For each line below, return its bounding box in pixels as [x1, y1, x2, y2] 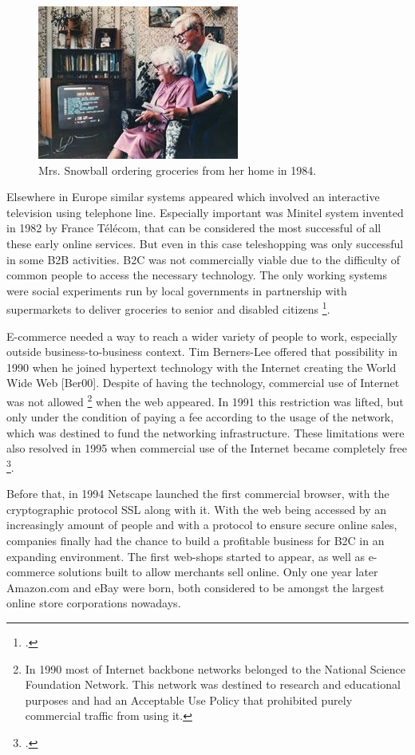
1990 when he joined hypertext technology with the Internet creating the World [6, 358, 397, 375]
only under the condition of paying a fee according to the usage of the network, [6, 409, 394, 425]
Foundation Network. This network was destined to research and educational [25, 676, 401, 693]
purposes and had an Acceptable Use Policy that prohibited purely [25, 691, 353, 708]
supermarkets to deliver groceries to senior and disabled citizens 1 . [6, 298, 330, 317]
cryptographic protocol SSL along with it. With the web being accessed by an [6, 500, 387, 517]
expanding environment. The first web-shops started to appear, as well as [6, 547, 365, 564]
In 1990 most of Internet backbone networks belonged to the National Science [25, 660, 406, 677]
